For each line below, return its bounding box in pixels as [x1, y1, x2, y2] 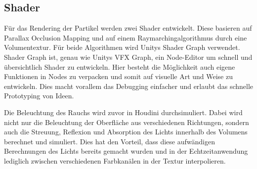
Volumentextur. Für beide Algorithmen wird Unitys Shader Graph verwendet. [4, 42, 240, 52]
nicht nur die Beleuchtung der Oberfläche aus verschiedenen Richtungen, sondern [4, 117, 249, 127]
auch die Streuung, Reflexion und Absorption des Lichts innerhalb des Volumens [4, 127, 248, 137]
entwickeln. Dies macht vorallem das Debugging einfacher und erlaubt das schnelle [4, 81, 254, 91]
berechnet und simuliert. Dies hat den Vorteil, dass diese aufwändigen [4, 136, 215, 146]
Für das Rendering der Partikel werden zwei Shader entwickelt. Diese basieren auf [4, 23, 252, 33]
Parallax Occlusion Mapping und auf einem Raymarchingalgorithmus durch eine [4, 32, 247, 42]
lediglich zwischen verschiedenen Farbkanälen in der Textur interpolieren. [4, 155, 226, 166]
